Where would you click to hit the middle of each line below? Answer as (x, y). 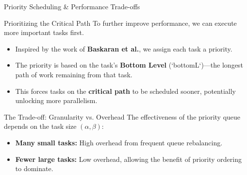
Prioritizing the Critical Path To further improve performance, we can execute (120, 23)
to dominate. (34, 168)
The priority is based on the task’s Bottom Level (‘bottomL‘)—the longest (129, 65)
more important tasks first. (44, 32)
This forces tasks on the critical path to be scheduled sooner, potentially (125, 91)
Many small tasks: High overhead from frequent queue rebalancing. (119, 142)
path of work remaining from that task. (74, 74)
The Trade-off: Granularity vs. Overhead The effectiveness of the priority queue (122, 116)
